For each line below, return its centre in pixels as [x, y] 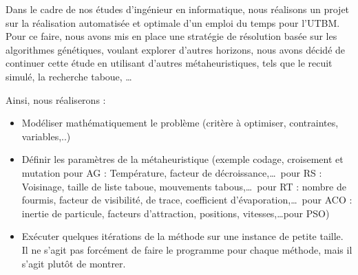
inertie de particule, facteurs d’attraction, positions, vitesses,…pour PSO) [176, 213]
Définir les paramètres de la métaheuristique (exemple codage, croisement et [182, 159]
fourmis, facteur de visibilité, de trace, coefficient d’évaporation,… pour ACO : [187, 200]
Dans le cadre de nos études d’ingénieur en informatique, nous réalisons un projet [178, 9]
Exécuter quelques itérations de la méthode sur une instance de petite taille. [182, 236]
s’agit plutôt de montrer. [74, 263]
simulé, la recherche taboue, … [69, 76]
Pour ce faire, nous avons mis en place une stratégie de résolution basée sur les [171, 36]
